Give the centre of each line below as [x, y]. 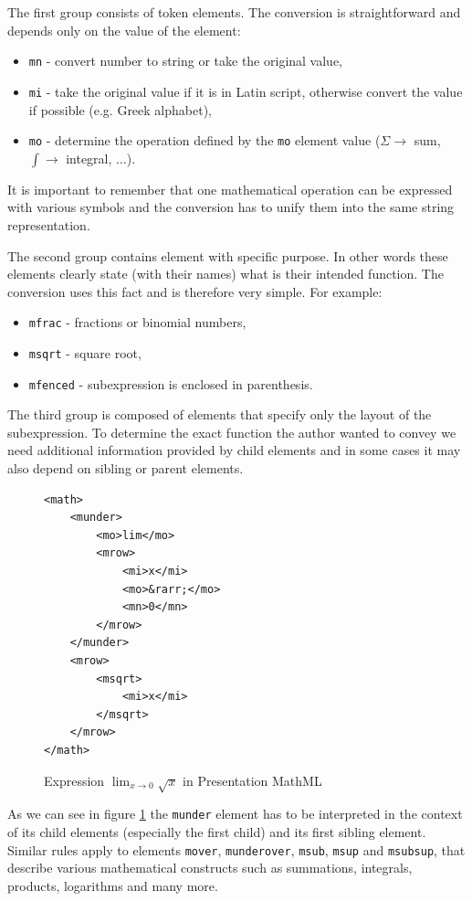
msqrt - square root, [85, 352]
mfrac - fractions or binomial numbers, [137, 322]
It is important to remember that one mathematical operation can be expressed [230, 189]
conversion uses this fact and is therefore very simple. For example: [195, 291]
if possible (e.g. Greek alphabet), [120, 109]
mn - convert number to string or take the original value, [185, 61]
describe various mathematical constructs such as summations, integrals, [210, 868]
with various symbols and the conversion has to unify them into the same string [231, 207]
